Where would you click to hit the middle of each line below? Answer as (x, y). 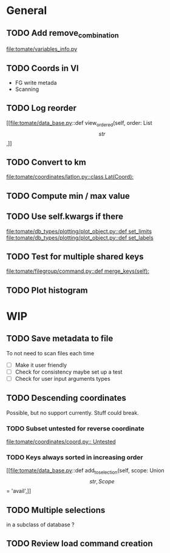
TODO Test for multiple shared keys (75, 257)
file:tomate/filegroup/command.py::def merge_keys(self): (78, 271)
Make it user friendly (41, 365)
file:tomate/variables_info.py (42, 49)
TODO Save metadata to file (60, 339)
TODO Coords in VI (42, 68)
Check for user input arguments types (63, 378)
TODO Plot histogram (47, 290)
